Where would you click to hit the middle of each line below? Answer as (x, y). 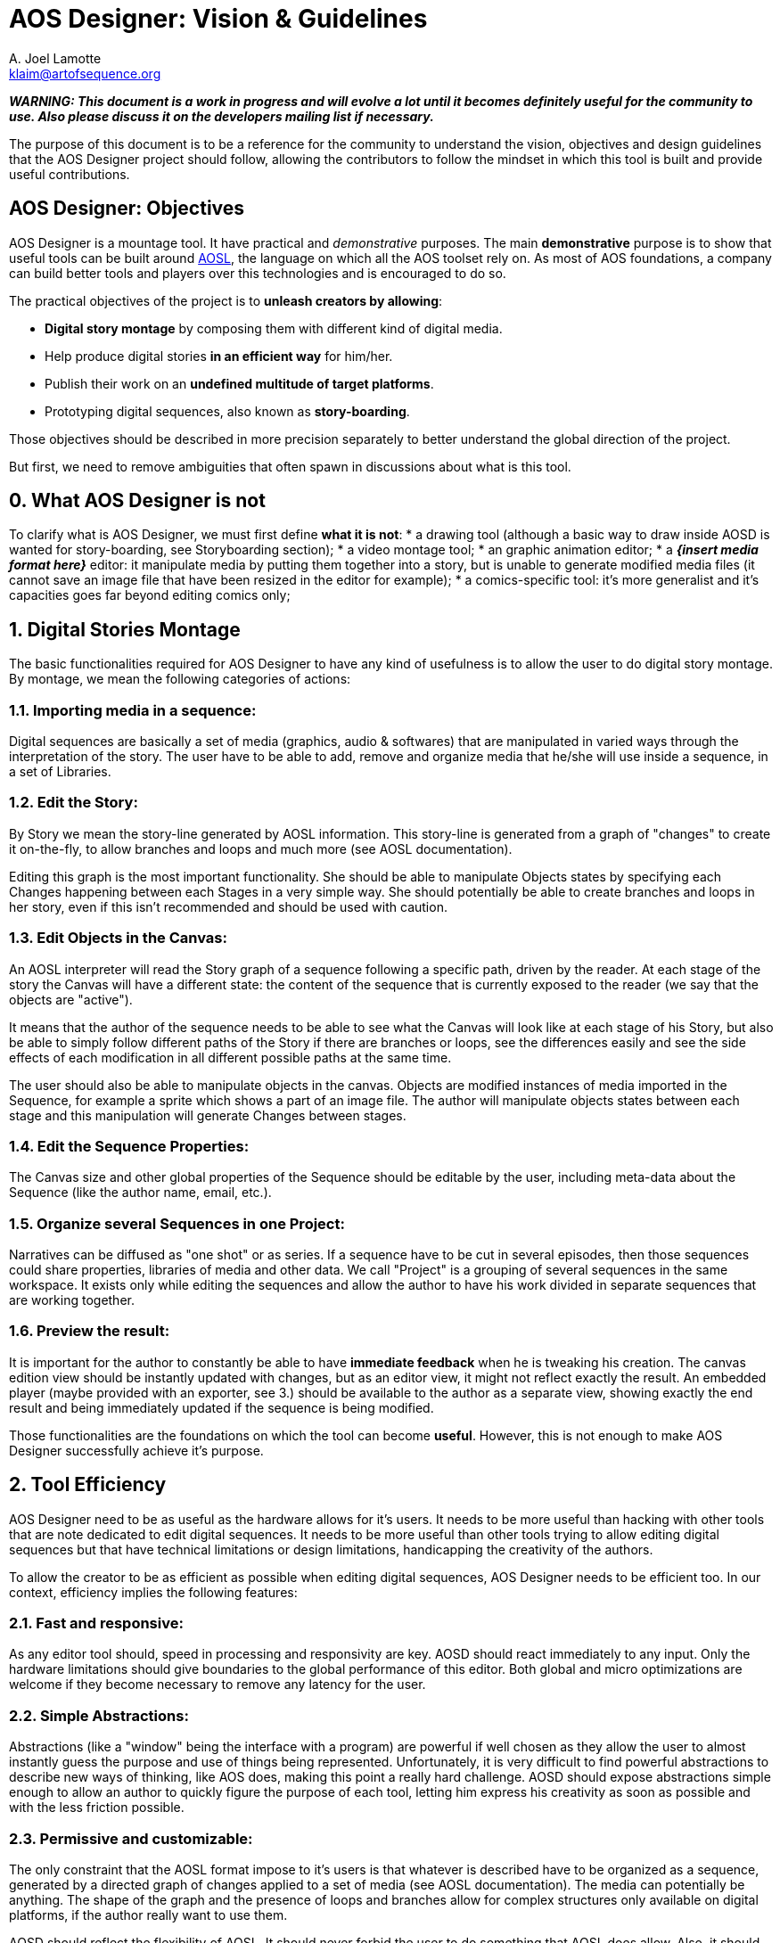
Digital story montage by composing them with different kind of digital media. (274, 328)
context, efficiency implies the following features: (153, 1592)
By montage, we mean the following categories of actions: (180, 679)
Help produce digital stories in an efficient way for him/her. (219, 356)
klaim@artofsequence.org (85, 73)
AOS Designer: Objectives (127, 209)
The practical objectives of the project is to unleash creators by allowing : (226, 300)
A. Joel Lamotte (55, 58)
